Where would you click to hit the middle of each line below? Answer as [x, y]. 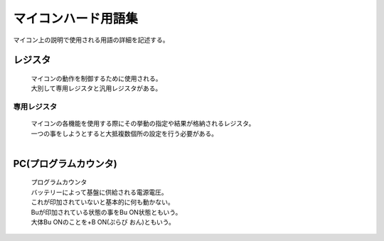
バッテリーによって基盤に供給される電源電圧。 [99, 192]
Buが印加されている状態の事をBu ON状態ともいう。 [106, 212]
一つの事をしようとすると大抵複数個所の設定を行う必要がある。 [124, 133]
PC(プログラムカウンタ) [65, 164]
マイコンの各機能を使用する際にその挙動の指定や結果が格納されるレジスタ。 [143, 124]
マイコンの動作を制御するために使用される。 [96, 78]
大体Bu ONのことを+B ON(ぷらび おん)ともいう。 [103, 222]
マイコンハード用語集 [76, 18]
